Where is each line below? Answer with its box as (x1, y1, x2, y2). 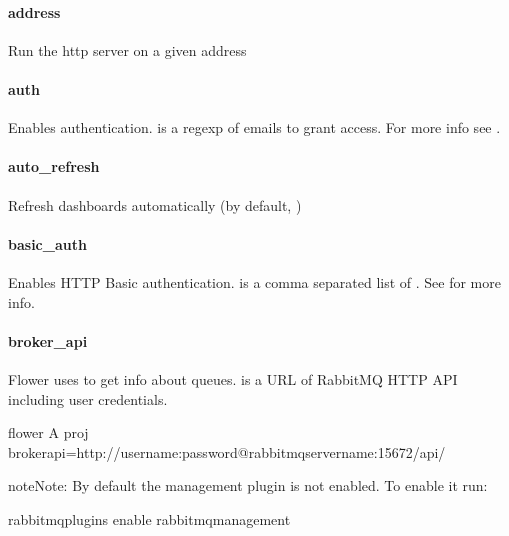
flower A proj (8, 422, 89, 443)
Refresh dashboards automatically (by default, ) (8, 194, 302, 215)
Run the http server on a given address (8, 39, 247, 60)
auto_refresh (8, 156, 100, 177)
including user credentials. (8, 388, 168, 409)
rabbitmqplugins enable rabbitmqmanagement (8, 508, 291, 529)
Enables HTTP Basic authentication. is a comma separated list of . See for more (8, 271, 501, 292)
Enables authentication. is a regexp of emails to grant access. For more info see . (8, 117, 501, 138)
